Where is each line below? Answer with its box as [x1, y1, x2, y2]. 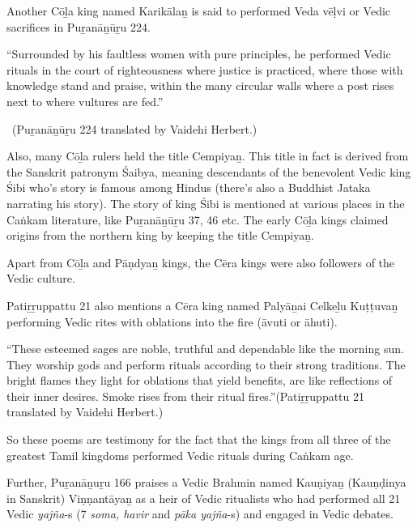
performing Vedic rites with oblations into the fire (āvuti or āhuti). [6, 313, 338, 330]
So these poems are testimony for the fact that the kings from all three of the [6, 431, 391, 448]
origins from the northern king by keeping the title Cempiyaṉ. [6, 227, 314, 244]
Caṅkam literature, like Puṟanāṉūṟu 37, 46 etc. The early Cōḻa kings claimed [6, 211, 389, 228]
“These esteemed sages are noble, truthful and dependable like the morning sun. [6, 340, 404, 357]
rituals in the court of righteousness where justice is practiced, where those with [6, 61, 403, 78]
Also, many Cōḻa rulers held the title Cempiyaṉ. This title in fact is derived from [6, 147, 409, 164]
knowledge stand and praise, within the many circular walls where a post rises [6, 77, 394, 94]
